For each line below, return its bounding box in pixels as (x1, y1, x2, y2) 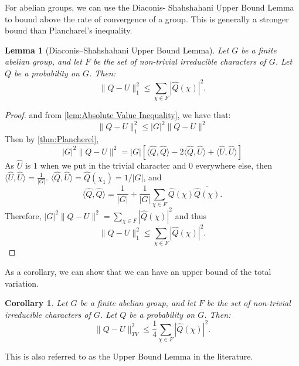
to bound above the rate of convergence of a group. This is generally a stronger (5, 12, 289, 25)
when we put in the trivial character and (40, 159, 186, 172)
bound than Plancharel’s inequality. (5, 24, 132, 36)
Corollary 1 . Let (5, 297, 68, 309)
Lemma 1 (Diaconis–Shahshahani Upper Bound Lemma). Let (5, 43, 229, 56)
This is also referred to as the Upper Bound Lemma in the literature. (5, 350, 253, 362)
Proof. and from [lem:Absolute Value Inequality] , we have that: (5, 109, 231, 121)
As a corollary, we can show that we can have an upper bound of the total (5, 265, 271, 277)
